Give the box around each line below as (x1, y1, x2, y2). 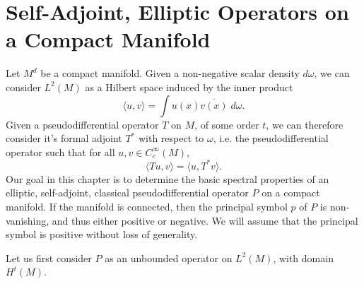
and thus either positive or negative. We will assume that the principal (52, 213, 358, 227)
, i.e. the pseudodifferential (213, 131, 329, 146)
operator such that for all (6, 144, 115, 159)
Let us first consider (6, 250, 92, 265)
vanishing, (6, 213, 49, 227)
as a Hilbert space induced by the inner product (85, 79, 293, 94)
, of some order (194, 117, 259, 131)
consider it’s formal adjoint (6, 131, 122, 146)
